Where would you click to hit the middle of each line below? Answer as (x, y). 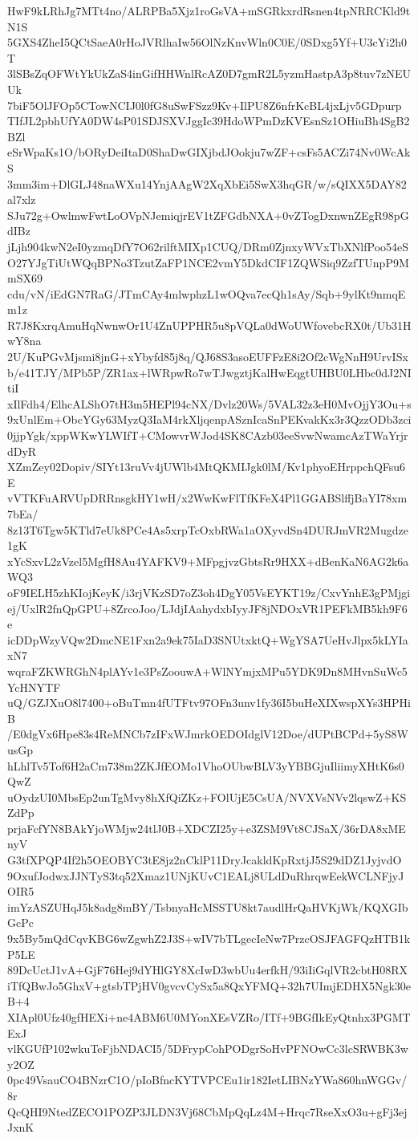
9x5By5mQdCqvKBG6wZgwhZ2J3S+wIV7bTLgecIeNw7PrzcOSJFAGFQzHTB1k (209, 939)
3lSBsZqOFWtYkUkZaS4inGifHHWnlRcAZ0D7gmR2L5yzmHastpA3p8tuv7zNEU (209, 73)
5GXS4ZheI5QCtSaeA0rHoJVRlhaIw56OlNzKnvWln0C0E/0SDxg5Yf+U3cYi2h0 (207, 42)
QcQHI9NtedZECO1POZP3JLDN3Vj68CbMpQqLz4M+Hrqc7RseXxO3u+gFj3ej (207, 1111)
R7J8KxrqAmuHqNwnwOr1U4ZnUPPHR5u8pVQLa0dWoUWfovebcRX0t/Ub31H (209, 325)
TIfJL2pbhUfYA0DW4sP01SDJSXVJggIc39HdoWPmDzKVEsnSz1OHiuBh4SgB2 (209, 121)
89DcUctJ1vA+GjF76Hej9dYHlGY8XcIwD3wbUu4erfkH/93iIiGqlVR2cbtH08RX (207, 970)
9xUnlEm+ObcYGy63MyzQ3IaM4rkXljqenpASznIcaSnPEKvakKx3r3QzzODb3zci (209, 419)
